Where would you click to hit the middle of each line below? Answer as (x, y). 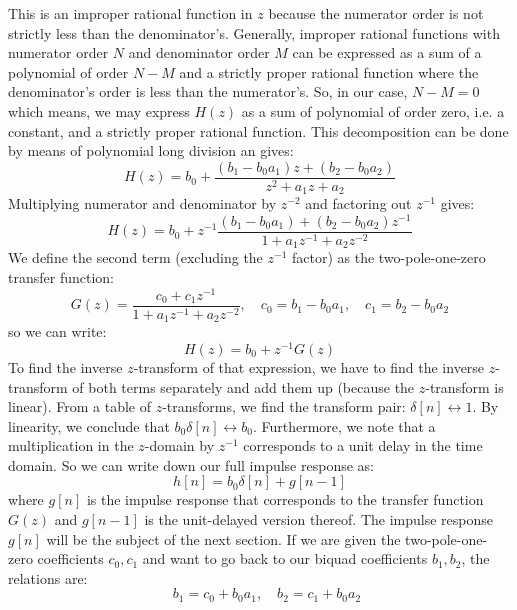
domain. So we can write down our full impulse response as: (191, 464)
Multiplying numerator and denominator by (142, 203)
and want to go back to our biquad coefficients (285, 558)
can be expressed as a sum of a (387, 52)
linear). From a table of (80, 406)
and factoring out (358, 203)
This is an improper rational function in (130, 13)
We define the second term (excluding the (135, 257)
